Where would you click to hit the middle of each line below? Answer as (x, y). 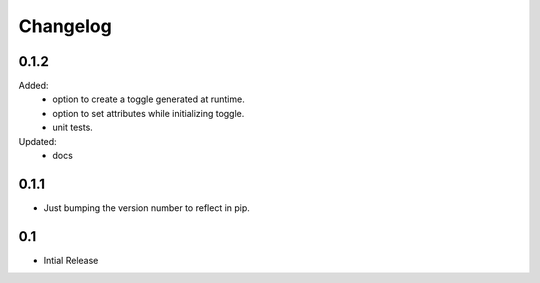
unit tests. (73, 127)
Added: (33, 86)
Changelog (65, 26)
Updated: (37, 141)
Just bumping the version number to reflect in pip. (146, 207)
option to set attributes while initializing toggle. (148, 113)
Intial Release (71, 260)
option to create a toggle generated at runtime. (148, 99)
